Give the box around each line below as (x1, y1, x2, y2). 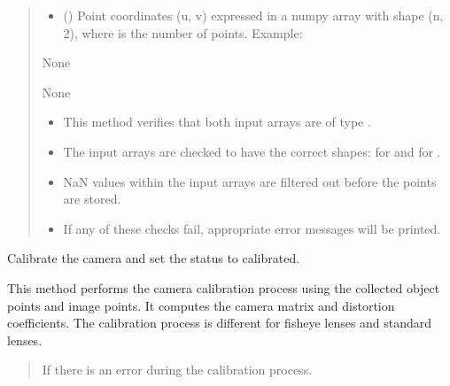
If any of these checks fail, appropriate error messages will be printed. (63, 219, 441, 237)
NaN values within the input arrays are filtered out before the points (63, 172, 437, 190)
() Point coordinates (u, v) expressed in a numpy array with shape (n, (63, 6, 444, 24)
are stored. (63, 189, 121, 208)
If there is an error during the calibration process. (42, 360, 313, 379)
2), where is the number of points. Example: (63, 23, 303, 42)
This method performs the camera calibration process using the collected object (7, 278, 440, 297)
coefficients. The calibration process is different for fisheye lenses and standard (7, 313, 432, 332)
